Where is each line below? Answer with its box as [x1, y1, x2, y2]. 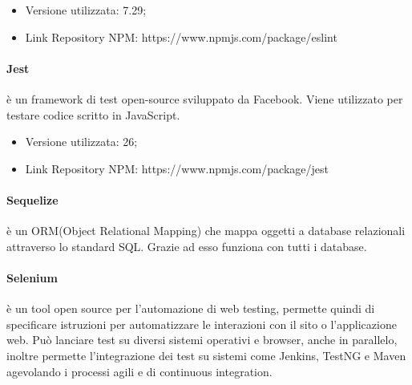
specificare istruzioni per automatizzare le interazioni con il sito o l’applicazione [6, 315, 397, 332]
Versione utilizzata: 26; [25, 133, 138, 150]
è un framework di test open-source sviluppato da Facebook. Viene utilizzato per [6, 90, 403, 107]
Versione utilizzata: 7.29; [25, 2, 147, 18]
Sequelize [6, 191, 59, 208]
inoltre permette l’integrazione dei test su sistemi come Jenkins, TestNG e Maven [6, 346, 406, 363]
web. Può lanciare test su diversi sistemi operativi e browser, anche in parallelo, [6, 331, 398, 348]
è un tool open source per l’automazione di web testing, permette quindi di [6, 300, 375, 317]
